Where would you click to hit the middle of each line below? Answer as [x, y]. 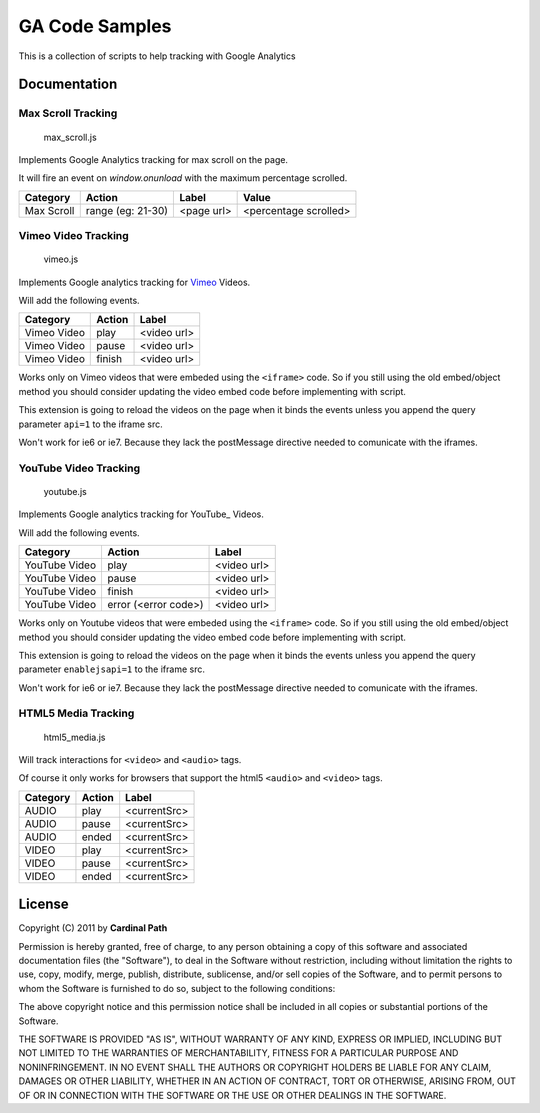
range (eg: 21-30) [127, 210]
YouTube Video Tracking [79, 468]
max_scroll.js [70, 137]
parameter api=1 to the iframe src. [91, 424]
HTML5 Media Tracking [76, 713]
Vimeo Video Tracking [73, 236]
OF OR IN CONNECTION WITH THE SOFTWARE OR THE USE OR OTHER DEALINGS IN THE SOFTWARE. [232, 1095]
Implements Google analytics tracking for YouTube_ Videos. [141, 514]
